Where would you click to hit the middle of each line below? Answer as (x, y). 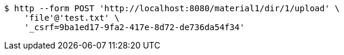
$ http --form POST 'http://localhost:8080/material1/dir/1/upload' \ (172, 8)
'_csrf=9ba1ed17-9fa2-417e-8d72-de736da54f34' (134, 27)
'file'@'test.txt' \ (72, 18)
